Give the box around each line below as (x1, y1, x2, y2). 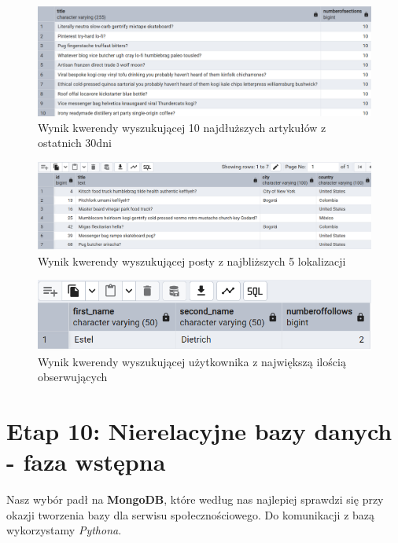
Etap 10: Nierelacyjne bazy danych (6, 415, 392, 447)
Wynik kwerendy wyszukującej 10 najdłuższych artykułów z (38, 119, 326, 135)
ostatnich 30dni (38, 134, 112, 151)
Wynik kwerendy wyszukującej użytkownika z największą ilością (38, 353, 346, 369)
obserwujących (38, 369, 108, 385)
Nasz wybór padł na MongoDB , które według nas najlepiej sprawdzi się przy (6, 491, 384, 508)
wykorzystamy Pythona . (6, 522, 122, 538)
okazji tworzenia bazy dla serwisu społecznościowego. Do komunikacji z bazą (6, 506, 375, 523)
